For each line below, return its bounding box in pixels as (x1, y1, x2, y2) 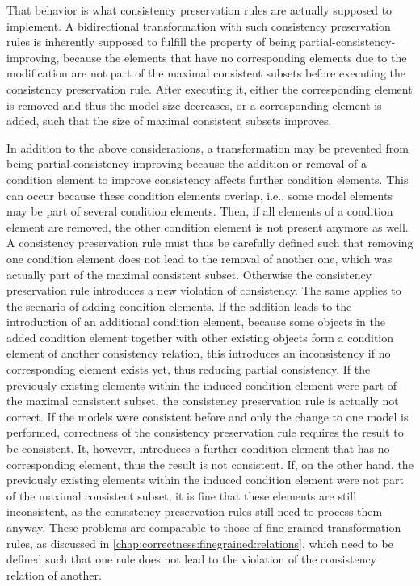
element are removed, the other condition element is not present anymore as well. (6, 218, 409, 235)
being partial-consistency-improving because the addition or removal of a (6, 155, 367, 172)
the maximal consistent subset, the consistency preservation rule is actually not (6, 392, 399, 409)
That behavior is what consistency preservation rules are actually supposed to (6, 2, 393, 18)
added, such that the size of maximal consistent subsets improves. (6, 112, 332, 129)
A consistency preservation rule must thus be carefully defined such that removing (6, 234, 414, 251)
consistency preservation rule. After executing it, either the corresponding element (6, 80, 413, 97)
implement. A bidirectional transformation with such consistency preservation (6, 17, 391, 34)
